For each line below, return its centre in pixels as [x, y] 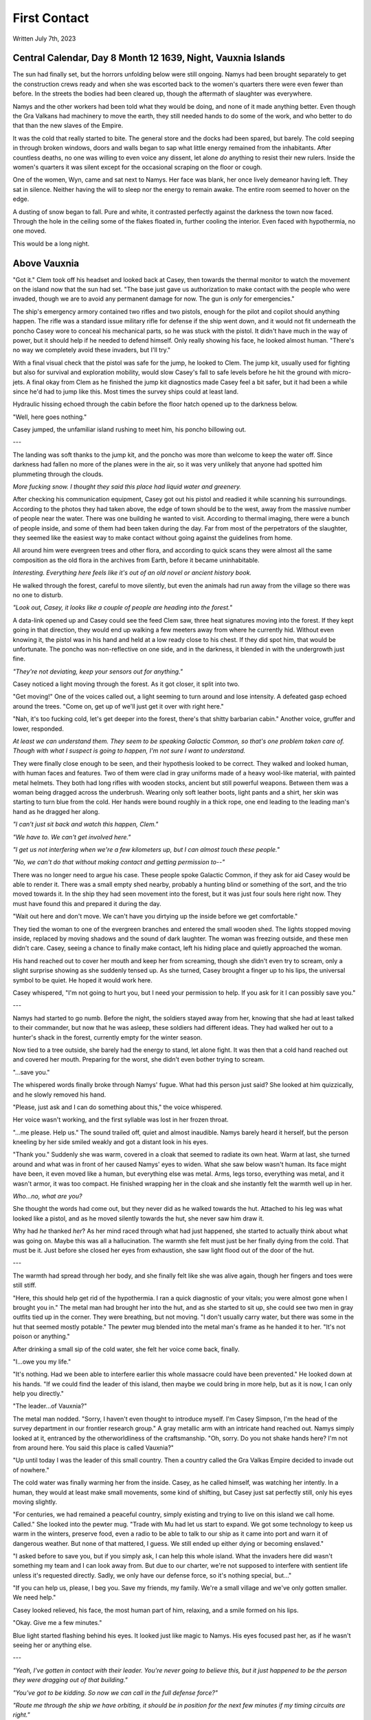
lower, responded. [38, 729]
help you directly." [38, 1394]
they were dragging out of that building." [70, 1680]
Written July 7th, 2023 [44, 39]
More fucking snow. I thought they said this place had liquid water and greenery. [127, 487]
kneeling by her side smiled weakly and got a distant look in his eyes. [111, 1142]
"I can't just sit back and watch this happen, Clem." [86, 824]
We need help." [34, 1598]
